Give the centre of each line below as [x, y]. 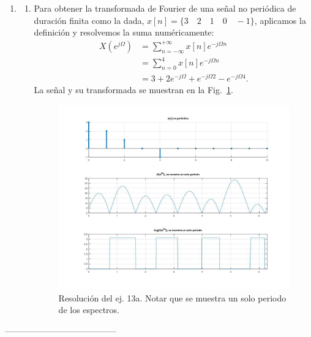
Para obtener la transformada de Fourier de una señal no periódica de [165, 8]
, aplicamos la [280, 20]
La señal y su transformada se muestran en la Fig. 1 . [133, 90]
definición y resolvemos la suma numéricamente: [124, 32]
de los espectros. [89, 310]
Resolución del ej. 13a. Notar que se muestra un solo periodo [172, 297]
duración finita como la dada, [89, 20]
